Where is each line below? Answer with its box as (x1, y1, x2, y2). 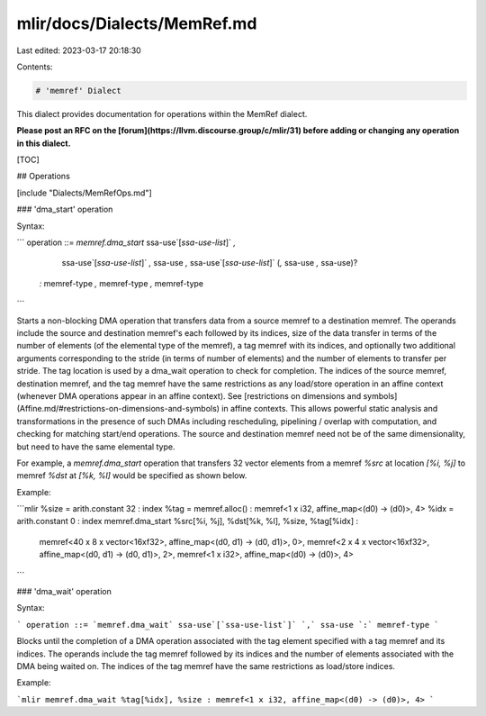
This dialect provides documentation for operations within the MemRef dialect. (16, 108, 308, 119)
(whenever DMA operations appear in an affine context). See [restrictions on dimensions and (16, 390, 362, 401)
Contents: (16, 61, 53, 72)
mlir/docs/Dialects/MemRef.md (16, 14, 257, 33)
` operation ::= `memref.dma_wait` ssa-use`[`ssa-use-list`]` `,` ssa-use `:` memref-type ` (16, 620, 440, 630)
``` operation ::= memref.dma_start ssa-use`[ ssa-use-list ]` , (16, 237, 236, 248)
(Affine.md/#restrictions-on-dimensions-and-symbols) (16, 403, 220, 414)
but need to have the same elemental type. (16, 441, 175, 452)
